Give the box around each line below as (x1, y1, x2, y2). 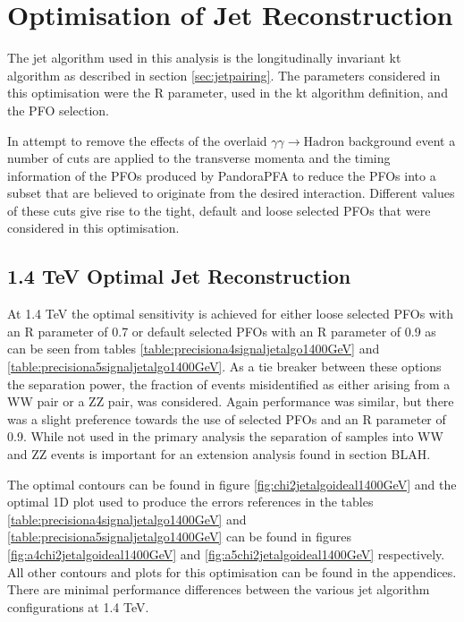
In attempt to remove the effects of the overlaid (7, 131, 267, 149)
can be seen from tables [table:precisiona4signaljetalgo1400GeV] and (7, 339, 380, 358)
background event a (348, 131, 456, 149)
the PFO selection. (7, 100, 110, 119)
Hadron (303, 135, 345, 149)
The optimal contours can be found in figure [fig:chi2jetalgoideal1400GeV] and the (7, 474, 457, 493)
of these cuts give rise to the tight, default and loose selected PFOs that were (7, 200, 431, 219)
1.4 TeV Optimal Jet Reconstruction (7, 262, 351, 290)
